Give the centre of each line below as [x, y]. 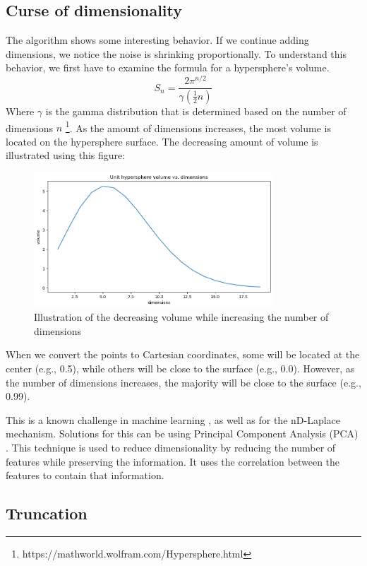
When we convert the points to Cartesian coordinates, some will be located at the [183, 354]
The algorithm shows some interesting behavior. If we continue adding [157, 40]
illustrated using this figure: [66, 155]
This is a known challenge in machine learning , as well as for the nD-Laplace [173, 419]
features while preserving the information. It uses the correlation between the [173, 461]
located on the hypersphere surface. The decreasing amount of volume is [162, 141]
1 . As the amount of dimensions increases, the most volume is [198, 126]
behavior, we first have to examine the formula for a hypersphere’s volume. [168, 67]
